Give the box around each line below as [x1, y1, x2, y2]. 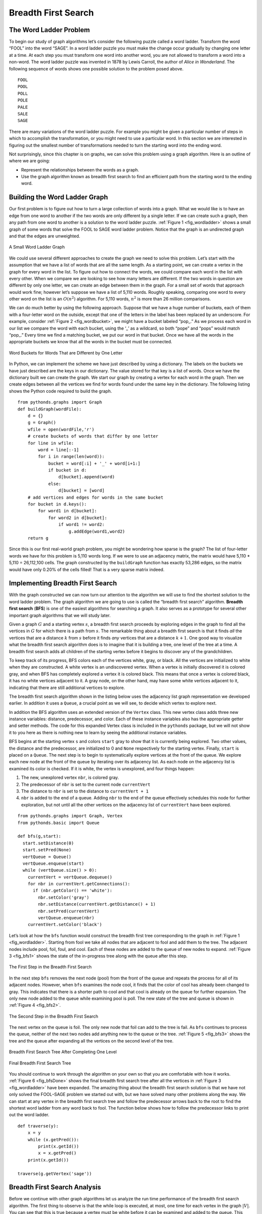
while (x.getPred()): [27, 1137, 80, 1142]
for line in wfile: [27, 440, 74, 446]
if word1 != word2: [58, 522, 105, 527]
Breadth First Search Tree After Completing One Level [9, 1049, 117, 1055]
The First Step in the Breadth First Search [9, 964, 92, 970]
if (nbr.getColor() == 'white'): [33, 888, 113, 894]
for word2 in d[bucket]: [48, 515, 108, 521]
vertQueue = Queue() [22, 854, 72, 860]
